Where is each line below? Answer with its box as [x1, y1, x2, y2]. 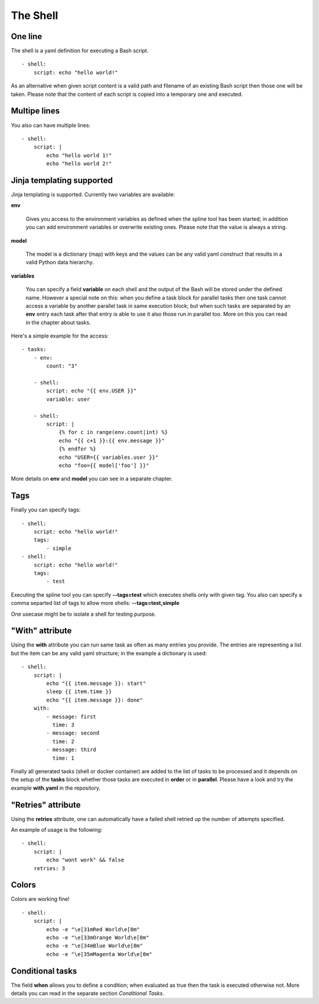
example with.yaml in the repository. [11, 784, 100, 791]
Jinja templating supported [11, 175, 113, 185]
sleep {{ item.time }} [46, 688, 112, 695]
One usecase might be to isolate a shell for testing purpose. [11, 610, 157, 617]
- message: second [46, 730, 100, 736]
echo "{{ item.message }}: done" [46, 696, 143, 703]
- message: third [46, 746, 97, 753]
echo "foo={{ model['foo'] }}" [58, 462, 149, 469]
